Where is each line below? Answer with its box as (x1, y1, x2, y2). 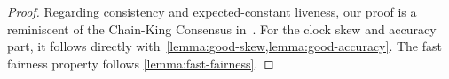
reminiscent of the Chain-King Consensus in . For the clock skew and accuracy (7, 19, 437, 38)
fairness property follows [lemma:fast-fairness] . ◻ (7, 54, 274, 72)
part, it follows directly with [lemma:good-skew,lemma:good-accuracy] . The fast (7, 37, 442, 55)
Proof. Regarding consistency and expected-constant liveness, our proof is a (7, 3, 417, 20)
